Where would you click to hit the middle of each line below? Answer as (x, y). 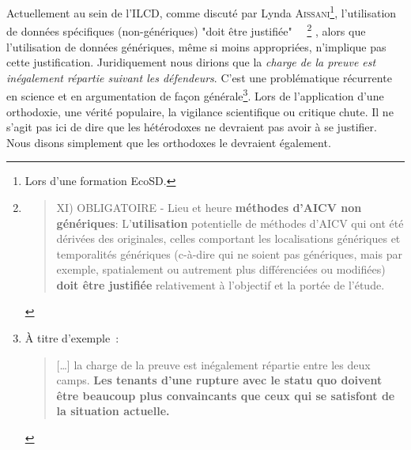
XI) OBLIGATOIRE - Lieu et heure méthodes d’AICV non (209, 207)
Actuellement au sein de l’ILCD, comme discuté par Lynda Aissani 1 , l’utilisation (202, 11)
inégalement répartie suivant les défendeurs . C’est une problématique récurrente (199, 77)
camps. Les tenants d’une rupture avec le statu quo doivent (219, 380)
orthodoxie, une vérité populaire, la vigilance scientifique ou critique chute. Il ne (200, 111)
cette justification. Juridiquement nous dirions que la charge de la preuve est (191, 62)
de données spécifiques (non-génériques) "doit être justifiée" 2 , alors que (186, 30)
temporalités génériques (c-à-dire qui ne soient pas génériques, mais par (229, 253)
